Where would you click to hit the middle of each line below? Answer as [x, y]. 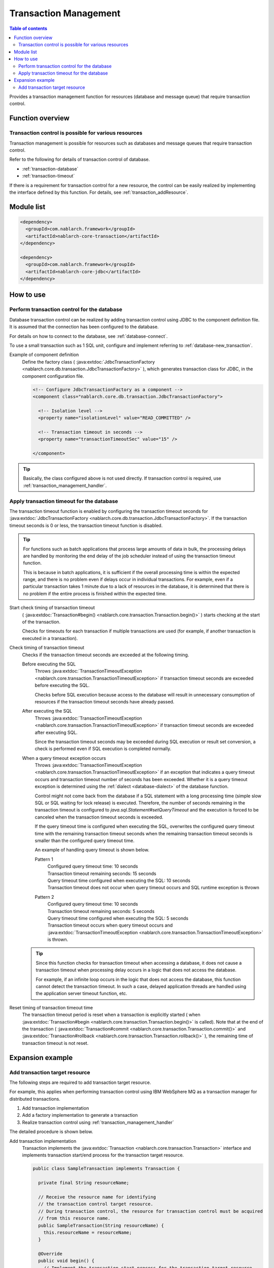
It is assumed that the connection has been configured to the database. [84, 327]
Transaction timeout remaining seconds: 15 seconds [102, 873]
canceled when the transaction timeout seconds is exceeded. [99, 817]
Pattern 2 [44, 897]
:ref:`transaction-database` [50, 169]
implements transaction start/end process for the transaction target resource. [103, 1155]
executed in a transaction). [50, 638]
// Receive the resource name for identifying [97, 1197]
